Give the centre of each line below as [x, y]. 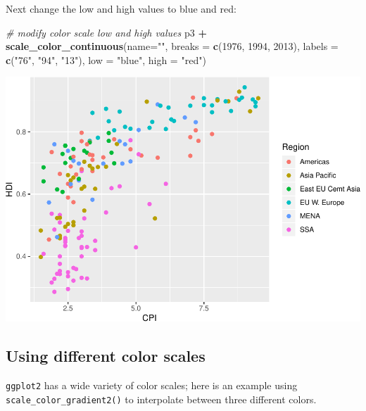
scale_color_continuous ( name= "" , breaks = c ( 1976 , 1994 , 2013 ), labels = [172, 46]
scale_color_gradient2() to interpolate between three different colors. [161, 399]
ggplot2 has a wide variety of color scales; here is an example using [152, 385]
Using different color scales [106, 356]
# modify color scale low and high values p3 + [106, 32]
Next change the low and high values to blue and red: [121, 8]
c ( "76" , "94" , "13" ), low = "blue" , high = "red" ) [106, 59]
